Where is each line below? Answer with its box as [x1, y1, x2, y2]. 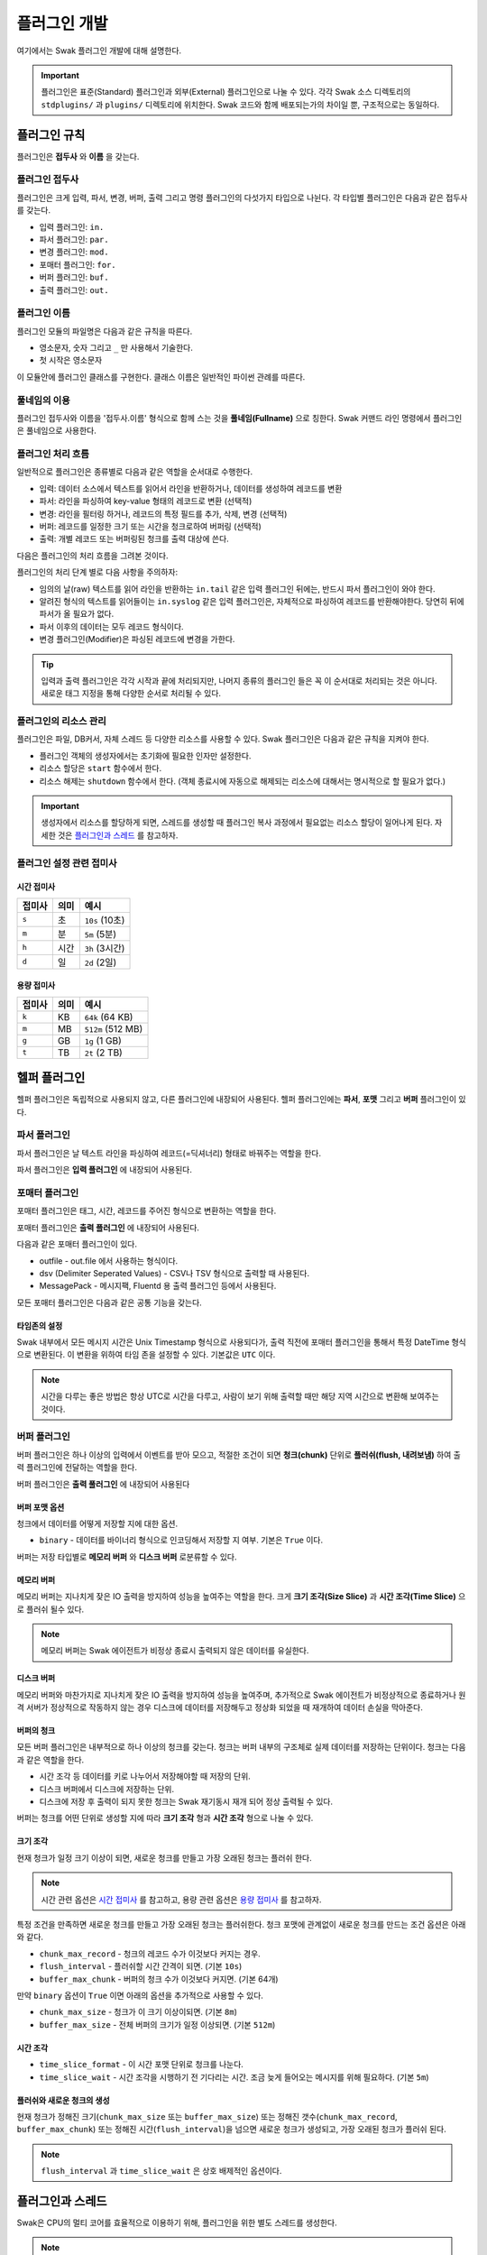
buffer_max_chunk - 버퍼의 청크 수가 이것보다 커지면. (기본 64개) [39, 1974, 279, 1984]
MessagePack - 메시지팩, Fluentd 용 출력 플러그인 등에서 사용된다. [39, 1281, 277, 1292]
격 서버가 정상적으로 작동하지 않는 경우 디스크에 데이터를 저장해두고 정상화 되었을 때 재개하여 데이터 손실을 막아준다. [16, 1702, 423, 1713]
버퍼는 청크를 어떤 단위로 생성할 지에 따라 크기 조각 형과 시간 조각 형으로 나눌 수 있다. [16, 1813, 314, 1824]
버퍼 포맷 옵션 [16, 1502, 65, 1513]
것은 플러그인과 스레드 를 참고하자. [57, 830, 179, 841]
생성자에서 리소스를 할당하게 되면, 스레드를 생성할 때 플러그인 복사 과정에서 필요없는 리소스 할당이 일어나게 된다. [41, 817, 433, 828]
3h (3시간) [84, 942, 125, 954]
